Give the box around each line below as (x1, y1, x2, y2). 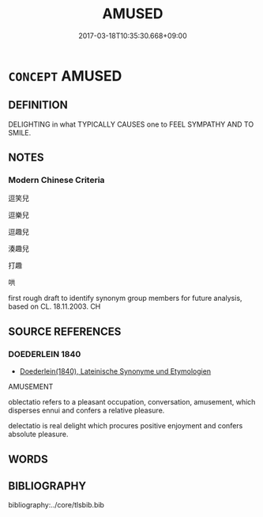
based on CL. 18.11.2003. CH (8, 302, 101, 311)
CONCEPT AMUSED (8, 67, 122, 85)
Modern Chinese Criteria (8, 175, 105, 186)
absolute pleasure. (8, 429, 69, 439)
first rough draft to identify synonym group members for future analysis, (8, 294, 242, 303)
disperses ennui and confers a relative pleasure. (8, 405, 165, 416)
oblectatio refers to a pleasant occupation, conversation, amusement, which (8, 397, 256, 407)
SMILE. (8, 127, 32, 137)
